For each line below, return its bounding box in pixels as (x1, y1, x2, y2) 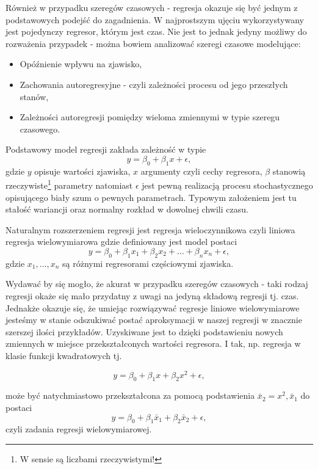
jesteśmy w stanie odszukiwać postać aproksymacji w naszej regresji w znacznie (5, 313, 302, 326)
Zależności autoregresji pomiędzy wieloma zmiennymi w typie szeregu (20, 111, 280, 123)
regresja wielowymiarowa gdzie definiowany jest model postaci (5, 235, 237, 248)
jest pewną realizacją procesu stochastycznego (142, 178, 313, 191)
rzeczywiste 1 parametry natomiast (5, 177, 133, 191)
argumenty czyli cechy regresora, (140, 164, 262, 177)
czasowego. (20, 122, 60, 135)
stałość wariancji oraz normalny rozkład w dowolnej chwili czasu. (5, 203, 248, 216)
